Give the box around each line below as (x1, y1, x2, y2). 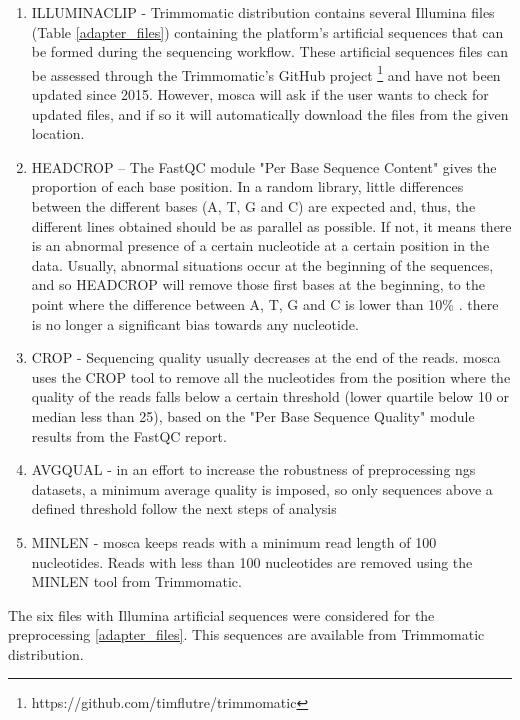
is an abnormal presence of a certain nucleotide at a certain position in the (31, 235, 490, 256)
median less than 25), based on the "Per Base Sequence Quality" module (31, 405, 475, 426)
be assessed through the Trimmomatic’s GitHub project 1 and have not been (31, 61, 501, 85)
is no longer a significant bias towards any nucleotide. (31, 313, 359, 334)
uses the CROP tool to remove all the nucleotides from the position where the (31, 366, 511, 387)
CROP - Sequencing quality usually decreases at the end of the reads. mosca (31, 347, 501, 368)
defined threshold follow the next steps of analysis (31, 498, 337, 519)
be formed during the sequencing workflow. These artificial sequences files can (31, 41, 508, 62)
